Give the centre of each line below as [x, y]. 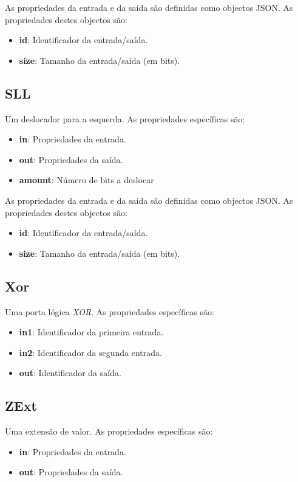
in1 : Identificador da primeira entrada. [91, 332]
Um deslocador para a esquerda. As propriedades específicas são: [125, 118]
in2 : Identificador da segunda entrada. [90, 352]
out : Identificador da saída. [70, 373]
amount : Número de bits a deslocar [86, 180]
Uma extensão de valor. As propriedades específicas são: [109, 431]
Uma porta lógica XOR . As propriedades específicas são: [110, 311]
